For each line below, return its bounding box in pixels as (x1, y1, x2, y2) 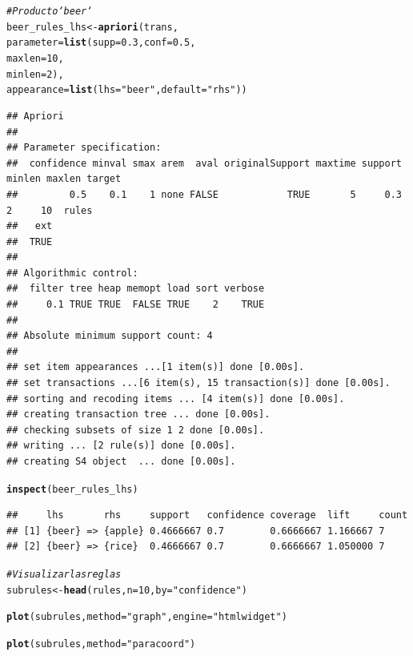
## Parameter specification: (6, 142, 162, 154)
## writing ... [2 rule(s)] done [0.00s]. (6, 440, 236, 452)
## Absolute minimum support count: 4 (6, 330, 213, 342)
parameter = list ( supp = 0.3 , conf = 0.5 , (6, 37, 196, 49)
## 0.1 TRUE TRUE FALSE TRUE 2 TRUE (6, 299, 265, 311)
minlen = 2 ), (6, 68, 64, 80)
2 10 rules (6, 204, 93, 216)
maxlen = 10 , (6, 52, 64, 64)
